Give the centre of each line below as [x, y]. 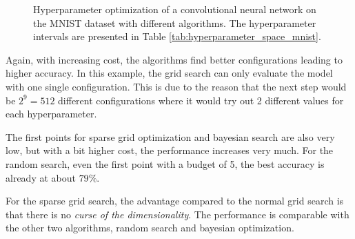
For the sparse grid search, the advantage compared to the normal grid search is [175, 201]
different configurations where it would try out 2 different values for [201, 100]
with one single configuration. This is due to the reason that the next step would [176, 86]
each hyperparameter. [51, 114]
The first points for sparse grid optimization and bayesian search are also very [170, 136]
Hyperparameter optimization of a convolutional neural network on [175, 9]
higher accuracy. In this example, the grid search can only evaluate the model [169, 73]
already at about [41, 177]
